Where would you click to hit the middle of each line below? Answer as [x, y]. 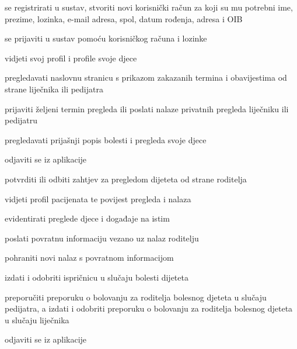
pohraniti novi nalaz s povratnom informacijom [89, 258]
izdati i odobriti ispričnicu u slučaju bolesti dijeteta [97, 277]
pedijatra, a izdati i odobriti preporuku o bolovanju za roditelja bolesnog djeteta [149, 308]
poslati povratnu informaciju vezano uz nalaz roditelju [102, 238]
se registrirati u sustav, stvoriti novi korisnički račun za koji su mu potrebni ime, [149, 7]
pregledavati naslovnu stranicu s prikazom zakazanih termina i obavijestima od [146, 77]
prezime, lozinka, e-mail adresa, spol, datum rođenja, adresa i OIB [124, 18]
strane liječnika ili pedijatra [54, 89]
